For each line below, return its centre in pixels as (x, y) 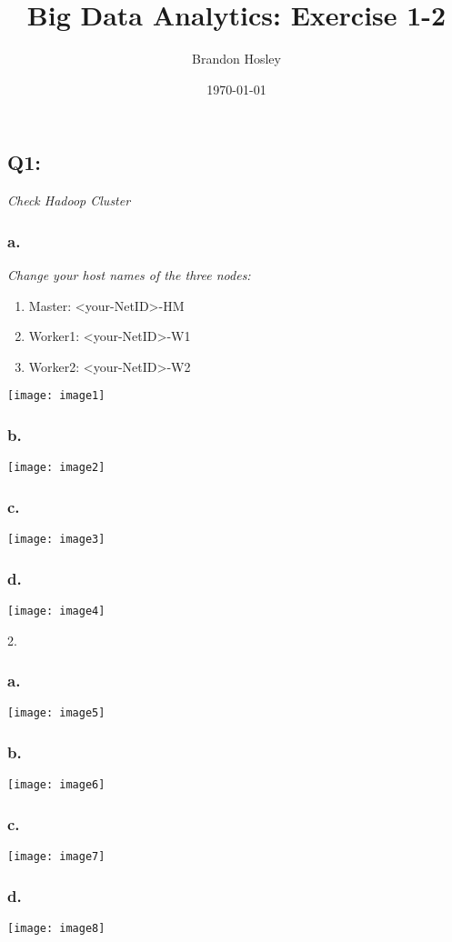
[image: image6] (56, 785)
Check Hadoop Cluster (69, 200)
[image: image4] (56, 611)
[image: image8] (56, 929)
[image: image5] (56, 713)
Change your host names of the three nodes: (129, 274)
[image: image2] (56, 468)
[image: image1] (56, 396)
